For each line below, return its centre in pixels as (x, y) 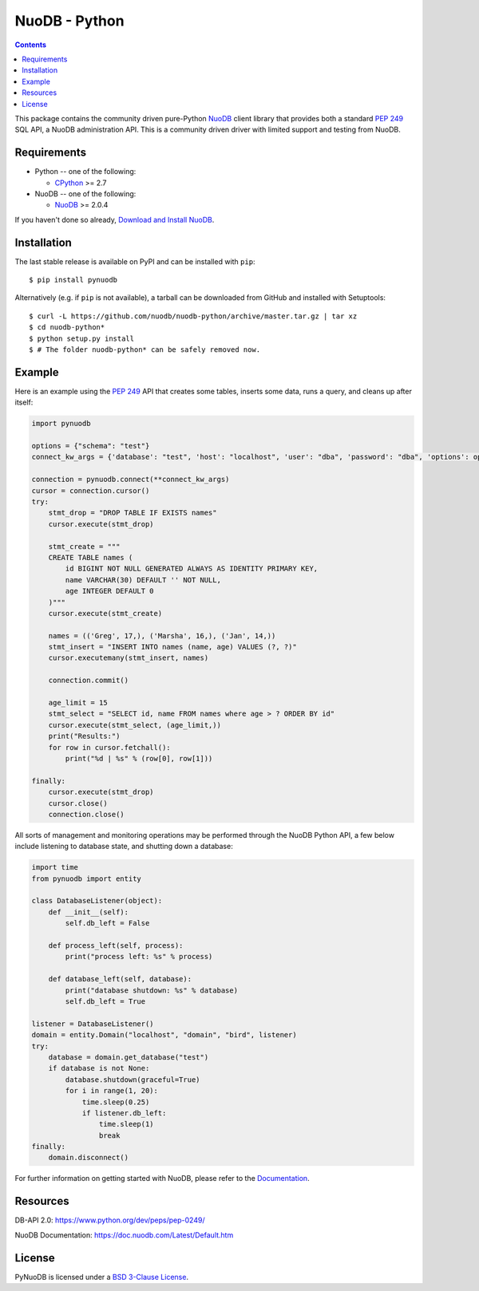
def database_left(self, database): (120, 979)
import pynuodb (61, 424)
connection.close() (87, 814)
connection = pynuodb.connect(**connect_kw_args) (131, 480)
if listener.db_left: (124, 1113)
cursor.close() (78, 803)
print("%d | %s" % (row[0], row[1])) (139, 758)
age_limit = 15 (78, 703)
